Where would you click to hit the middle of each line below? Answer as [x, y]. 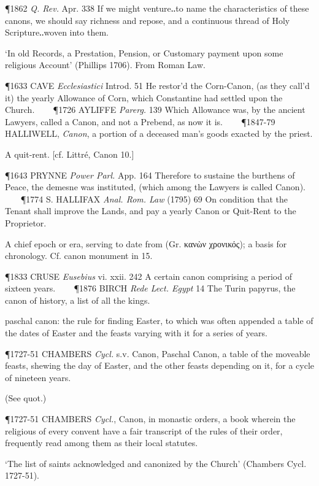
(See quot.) [26, 398]
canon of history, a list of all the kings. [78, 300]
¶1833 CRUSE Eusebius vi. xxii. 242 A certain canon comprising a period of [148, 276]
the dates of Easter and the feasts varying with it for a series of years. [136, 333]
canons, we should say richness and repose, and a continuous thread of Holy [148, 20]
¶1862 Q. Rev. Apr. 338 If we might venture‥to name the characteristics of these [157, 8]
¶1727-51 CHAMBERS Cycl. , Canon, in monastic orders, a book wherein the [150, 419]
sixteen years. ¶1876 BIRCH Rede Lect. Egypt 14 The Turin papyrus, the [150, 288]
